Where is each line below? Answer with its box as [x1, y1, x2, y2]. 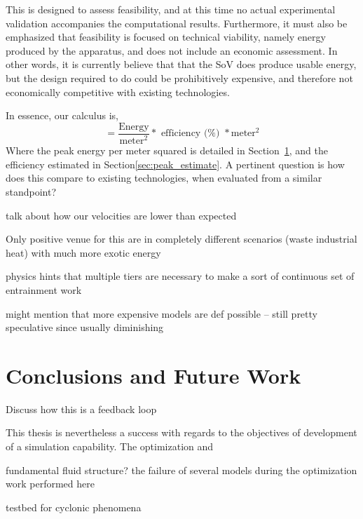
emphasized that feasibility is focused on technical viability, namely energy [6, 29, 326, 44]
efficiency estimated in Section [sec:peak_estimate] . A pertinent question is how [6, 156, 345, 171]
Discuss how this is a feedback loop [6, 401, 157, 416]
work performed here [6, 476, 95, 491]
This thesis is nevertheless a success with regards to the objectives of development [6, 425, 357, 440]
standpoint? [6, 184, 57, 198]
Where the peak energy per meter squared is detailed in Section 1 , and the [6, 143, 329, 158]
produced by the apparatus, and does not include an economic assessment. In [6, 43, 338, 58]
